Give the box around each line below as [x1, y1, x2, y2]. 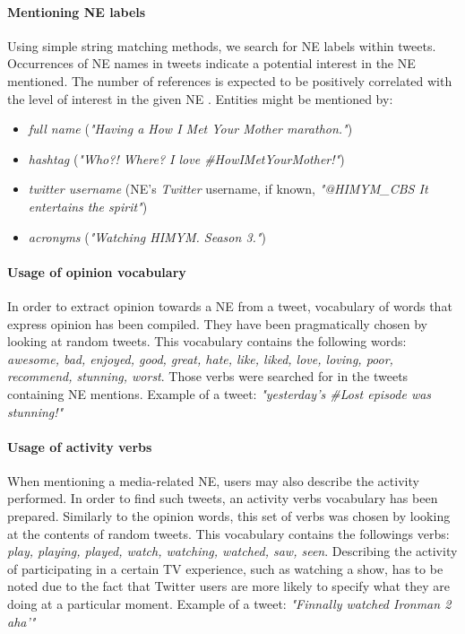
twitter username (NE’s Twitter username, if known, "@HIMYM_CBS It [28, 179, 428, 198]
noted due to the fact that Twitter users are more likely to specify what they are [7, 577, 450, 595]
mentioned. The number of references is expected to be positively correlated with [7, 71, 452, 90]
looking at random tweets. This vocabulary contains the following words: [7, 332, 407, 351]
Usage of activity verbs [7, 437, 152, 456]
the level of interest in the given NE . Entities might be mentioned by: [7, 89, 393, 108]
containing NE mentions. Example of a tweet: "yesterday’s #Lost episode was [7, 384, 432, 403]
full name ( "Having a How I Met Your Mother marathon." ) [28, 119, 353, 138]
